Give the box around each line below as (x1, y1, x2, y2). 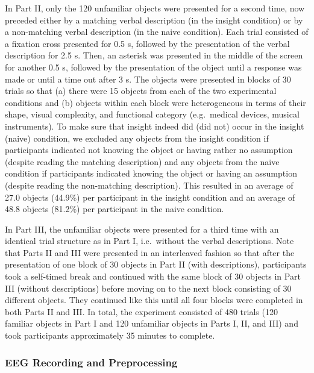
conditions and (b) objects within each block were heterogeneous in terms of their (5, 96, 306, 108)
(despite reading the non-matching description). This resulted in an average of (5, 178, 294, 191)
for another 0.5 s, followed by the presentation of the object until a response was (5, 60, 302, 73)
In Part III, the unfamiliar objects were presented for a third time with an (5, 222, 279, 235)
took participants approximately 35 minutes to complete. (5, 329, 215, 342)
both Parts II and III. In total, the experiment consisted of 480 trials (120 (5, 305, 278, 318)
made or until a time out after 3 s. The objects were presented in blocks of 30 (5, 72, 291, 85)
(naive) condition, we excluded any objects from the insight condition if (5, 131, 269, 144)
